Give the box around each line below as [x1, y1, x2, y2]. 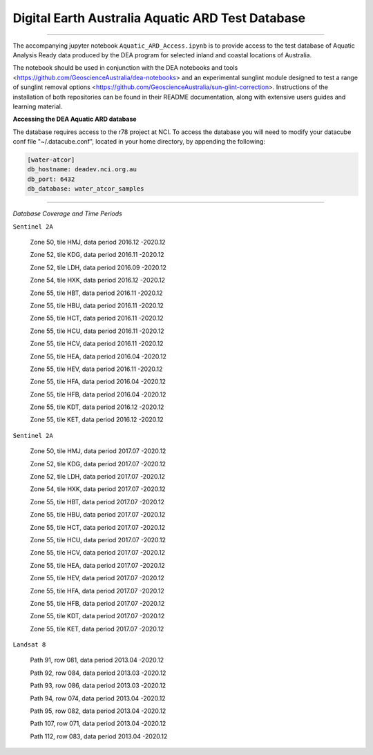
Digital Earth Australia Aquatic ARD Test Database [12, 10, 306, 26]
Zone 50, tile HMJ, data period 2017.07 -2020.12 [30, 447, 166, 455]
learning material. [12, 102, 63, 111]
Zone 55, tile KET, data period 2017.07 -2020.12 [30, 624, 164, 633]
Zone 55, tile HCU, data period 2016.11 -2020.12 [30, 327, 164, 335]
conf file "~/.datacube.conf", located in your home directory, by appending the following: [12, 137, 266, 146]
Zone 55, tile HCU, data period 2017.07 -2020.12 [30, 535, 166, 544]
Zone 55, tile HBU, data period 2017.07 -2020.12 [30, 510, 166, 519]
